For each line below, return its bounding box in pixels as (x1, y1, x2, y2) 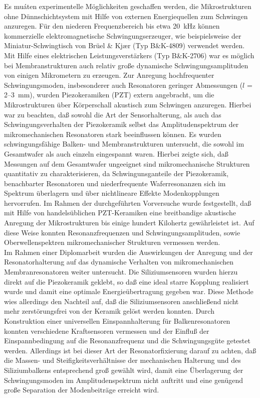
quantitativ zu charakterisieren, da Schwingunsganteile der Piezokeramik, (4, 168, 229, 179)
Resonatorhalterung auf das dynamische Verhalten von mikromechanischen (4, 256, 234, 267)
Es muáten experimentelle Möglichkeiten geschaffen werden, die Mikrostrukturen (4, 1, 251, 11)
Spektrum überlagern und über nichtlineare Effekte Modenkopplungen (4, 188, 219, 198)
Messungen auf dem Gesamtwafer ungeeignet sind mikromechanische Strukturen (4, 158, 250, 169)
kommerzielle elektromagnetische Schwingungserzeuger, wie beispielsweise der (4, 30, 241, 41)
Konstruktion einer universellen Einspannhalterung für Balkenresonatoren (4, 316, 230, 326)
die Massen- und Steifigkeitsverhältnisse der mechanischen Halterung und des (4, 355, 241, 365)
